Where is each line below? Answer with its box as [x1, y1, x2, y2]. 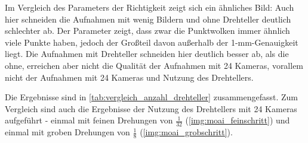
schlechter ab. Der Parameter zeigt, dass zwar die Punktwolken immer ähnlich [5, 24, 290, 37]
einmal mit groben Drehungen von [5, 126, 130, 138]
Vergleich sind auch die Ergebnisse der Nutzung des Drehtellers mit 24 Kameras [5, 102, 297, 115]
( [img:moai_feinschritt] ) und [185, 114, 290, 126]
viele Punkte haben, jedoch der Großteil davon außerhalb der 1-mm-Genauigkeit [5, 36, 298, 48]
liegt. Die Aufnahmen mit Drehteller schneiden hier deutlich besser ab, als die [5, 47, 289, 60]
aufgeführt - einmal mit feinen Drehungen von [5, 114, 173, 126]
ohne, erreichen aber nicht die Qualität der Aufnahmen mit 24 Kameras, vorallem [5, 59, 304, 71]
